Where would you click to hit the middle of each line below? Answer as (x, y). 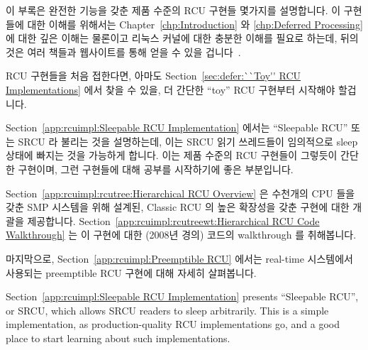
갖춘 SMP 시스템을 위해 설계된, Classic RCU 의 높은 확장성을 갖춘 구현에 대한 (178, 207)
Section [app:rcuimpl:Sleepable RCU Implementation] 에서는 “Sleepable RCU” (177, 127)
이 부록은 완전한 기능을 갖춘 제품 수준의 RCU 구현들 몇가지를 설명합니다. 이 (173, 10)
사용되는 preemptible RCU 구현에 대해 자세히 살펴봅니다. (131, 272)
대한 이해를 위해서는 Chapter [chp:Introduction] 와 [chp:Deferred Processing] (195, 24)
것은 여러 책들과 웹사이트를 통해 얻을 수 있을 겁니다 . (123, 51)
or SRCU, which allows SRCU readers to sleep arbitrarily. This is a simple (167, 310)
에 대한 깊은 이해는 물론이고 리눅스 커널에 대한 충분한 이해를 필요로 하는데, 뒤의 (182, 38)
